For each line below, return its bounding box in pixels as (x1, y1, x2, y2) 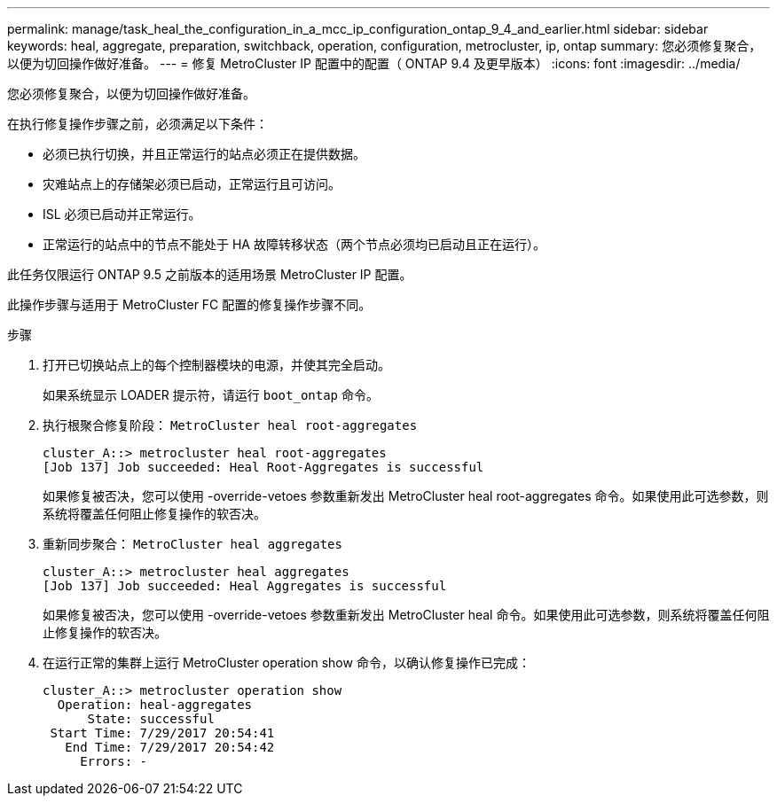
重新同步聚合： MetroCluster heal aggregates (43, 536, 342, 551)
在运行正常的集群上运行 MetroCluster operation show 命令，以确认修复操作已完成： (43, 655, 530, 670)
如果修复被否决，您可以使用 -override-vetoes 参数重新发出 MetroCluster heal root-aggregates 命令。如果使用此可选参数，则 (43, 488, 769, 503)
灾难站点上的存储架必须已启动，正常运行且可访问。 (43, 176, 341, 191)
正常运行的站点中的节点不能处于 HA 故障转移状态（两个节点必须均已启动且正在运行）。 (43, 237, 545, 252)
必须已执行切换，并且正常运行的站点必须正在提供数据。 (43, 146, 365, 161)
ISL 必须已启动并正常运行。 (43, 207, 201, 222)
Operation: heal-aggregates (57, 698, 253, 712)
